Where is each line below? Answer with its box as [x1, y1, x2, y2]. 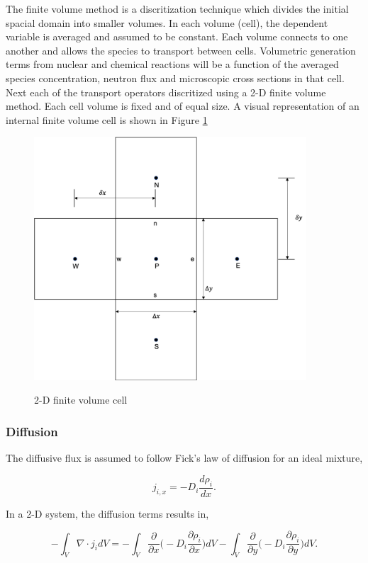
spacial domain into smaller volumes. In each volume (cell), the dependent [6, 15, 328, 30]
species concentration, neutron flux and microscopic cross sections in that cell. [6, 70, 345, 85]
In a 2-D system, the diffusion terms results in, [6, 506, 209, 521]
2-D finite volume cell [34, 392, 128, 407]
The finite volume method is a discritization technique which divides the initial [6, 1, 349, 16]
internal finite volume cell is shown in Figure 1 [6, 112, 208, 127]
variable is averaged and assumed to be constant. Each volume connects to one [6, 29, 348, 44]
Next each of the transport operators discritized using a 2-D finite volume [6, 84, 326, 99]
